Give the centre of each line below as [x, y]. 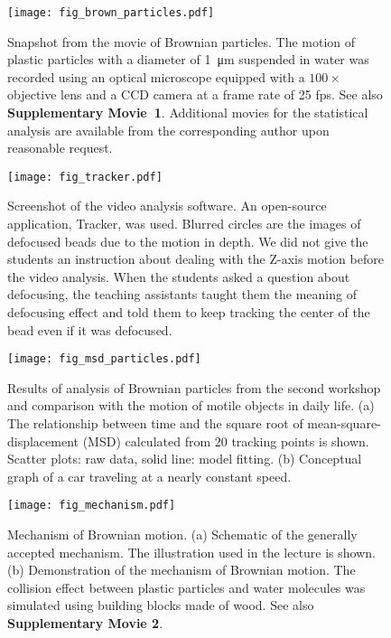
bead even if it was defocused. [90, 329]
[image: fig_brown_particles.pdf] [111, 13]
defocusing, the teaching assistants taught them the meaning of [182, 294]
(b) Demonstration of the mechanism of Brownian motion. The [182, 570]
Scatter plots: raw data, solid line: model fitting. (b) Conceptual [185, 459]
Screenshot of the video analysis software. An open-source [167, 206]
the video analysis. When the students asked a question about [179, 276]
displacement [43, 441]
